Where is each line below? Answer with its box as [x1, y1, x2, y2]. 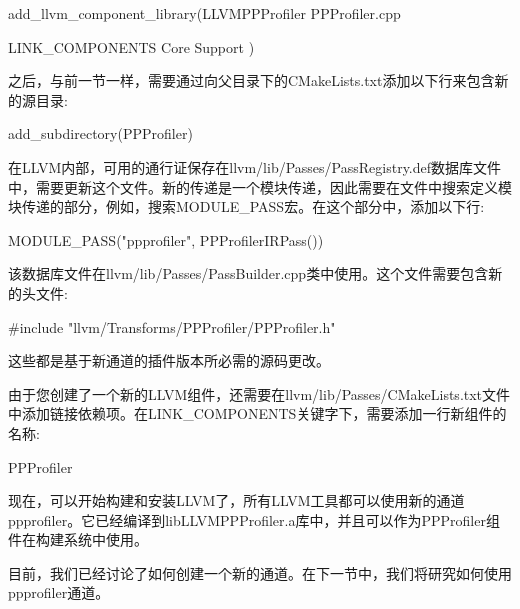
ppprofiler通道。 [8, 582, 110, 603]
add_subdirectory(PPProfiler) [8, 123, 193, 144]
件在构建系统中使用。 [8, 529, 148, 550]
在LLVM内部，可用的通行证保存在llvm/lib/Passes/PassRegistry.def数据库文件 [8, 156, 502, 177]
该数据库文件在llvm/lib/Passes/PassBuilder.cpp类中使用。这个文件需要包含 [8, 263, 489, 284]
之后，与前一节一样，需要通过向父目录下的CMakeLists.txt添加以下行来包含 [8, 70, 495, 91]
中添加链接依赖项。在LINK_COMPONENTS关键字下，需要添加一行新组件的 [8, 403, 507, 424]
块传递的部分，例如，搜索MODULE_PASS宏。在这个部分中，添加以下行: [8, 196, 485, 217]
